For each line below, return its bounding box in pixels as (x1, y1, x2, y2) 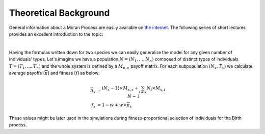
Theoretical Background (9, 7, 110, 18)
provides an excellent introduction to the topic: (9, 31, 103, 37)
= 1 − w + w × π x (97, 102, 132, 109)
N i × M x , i (146, 85, 165, 92)
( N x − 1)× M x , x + (102, 85, 138, 92)
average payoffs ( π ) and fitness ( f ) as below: (9, 70, 100, 76)
